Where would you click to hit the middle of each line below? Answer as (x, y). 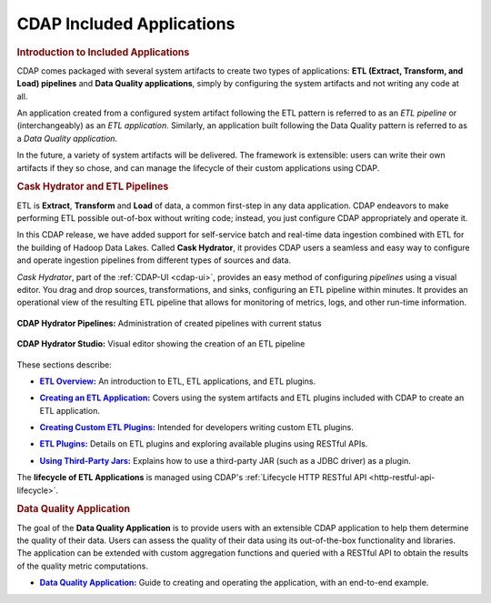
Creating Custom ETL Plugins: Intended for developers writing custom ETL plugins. (196, 427)
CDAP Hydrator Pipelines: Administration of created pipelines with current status (169, 323)
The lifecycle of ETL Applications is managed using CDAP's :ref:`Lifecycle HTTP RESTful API (192, 477)
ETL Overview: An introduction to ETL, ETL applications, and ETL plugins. (178, 381)
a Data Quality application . (67, 138)
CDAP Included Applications (126, 24)
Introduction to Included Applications (103, 52)
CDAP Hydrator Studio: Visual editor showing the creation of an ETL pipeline (161, 344)
